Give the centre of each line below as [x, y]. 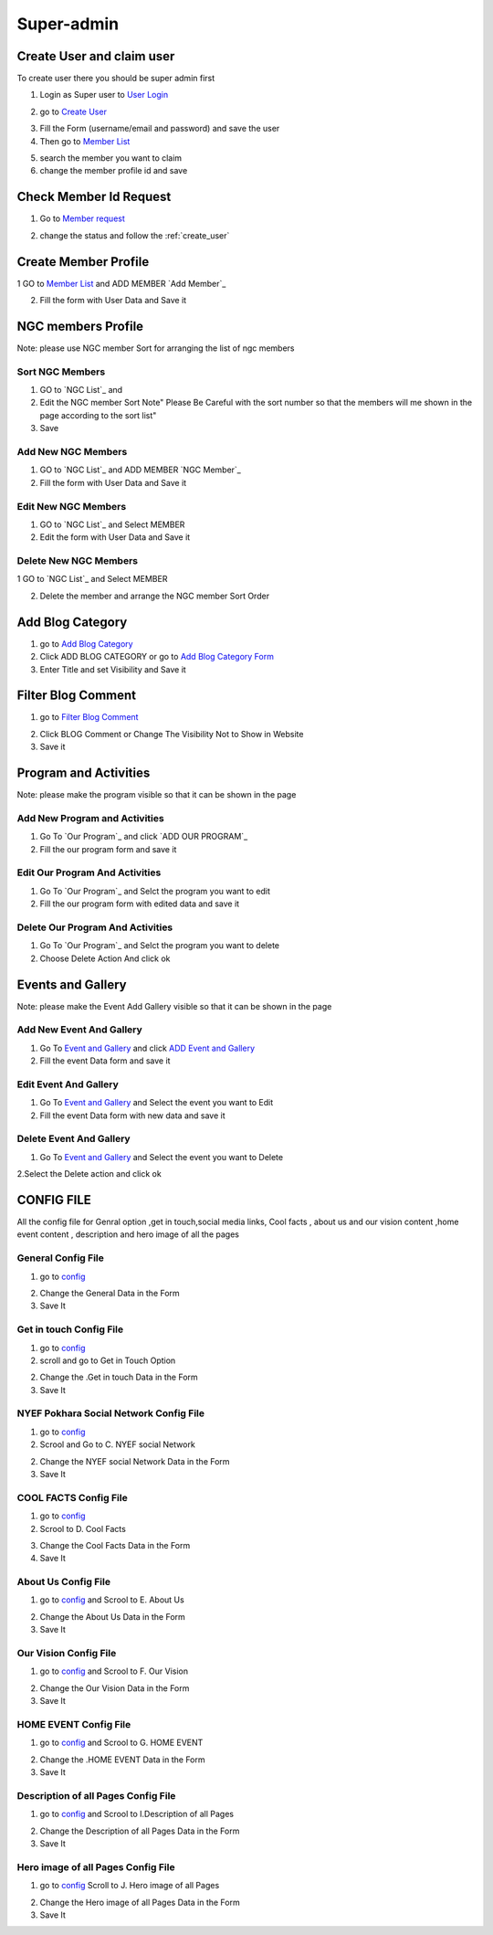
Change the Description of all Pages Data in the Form [140, 1831]
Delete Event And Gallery [74, 1139]
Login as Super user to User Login [104, 95]
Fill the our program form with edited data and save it [140, 904]
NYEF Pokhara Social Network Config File [111, 1413]
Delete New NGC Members [78, 561]
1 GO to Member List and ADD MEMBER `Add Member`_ [121, 283]
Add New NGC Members [72, 451]
